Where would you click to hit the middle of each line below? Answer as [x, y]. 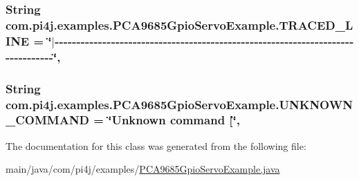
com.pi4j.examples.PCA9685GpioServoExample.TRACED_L [179, 25]
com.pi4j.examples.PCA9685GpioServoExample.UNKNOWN [179, 104]
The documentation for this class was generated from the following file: [156, 145]
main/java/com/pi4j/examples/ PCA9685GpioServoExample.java [143, 169]
